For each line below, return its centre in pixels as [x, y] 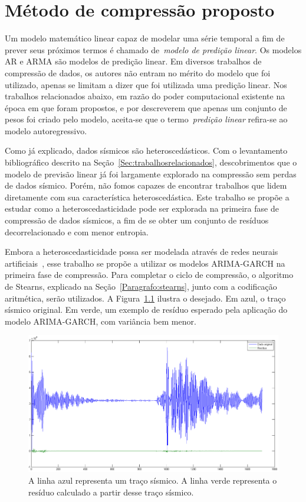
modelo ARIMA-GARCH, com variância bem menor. [101, 321]
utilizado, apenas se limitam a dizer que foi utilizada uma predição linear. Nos [146, 84]
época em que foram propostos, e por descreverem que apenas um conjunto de [146, 107]
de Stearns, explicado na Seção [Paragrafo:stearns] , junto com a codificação [141, 286]
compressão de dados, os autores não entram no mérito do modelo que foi [138, 72]
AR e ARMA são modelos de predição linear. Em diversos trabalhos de [133, 61]
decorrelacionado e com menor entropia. [77, 231]
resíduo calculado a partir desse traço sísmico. [111, 492]
